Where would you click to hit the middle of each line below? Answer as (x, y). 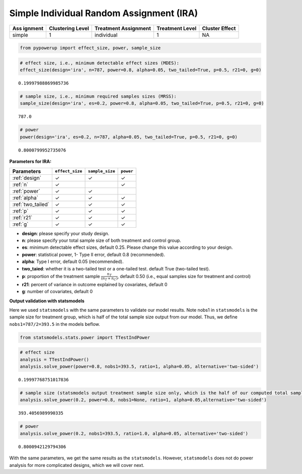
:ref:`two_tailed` (31, 204)
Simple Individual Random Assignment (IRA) (104, 13)
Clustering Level (69, 28)
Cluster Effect (219, 28)
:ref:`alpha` (25, 197)
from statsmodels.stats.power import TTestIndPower (85, 337)
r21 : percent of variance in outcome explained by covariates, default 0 (95, 284)
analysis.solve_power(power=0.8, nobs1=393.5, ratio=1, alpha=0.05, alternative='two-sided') (139, 367)
